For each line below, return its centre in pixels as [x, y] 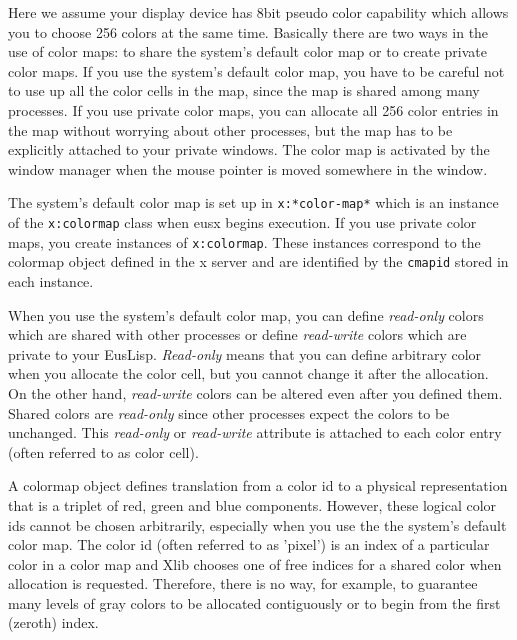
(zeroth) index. [53, 622]
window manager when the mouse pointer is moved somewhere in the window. [248, 168]
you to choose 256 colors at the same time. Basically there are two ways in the [248, 31]
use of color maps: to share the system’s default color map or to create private [247, 51]
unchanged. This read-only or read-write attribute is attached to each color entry [255, 432]
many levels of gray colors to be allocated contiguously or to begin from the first [254, 602]
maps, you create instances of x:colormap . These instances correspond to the [244, 241]
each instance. [51, 280]
